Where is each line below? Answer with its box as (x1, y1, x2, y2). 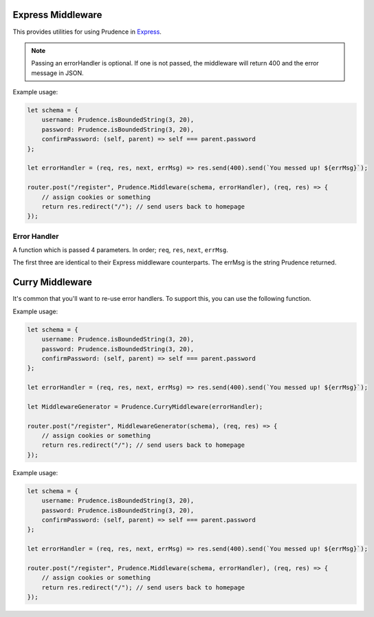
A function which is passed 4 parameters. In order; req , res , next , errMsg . (12, 246, 228, 254)
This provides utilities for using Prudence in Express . (12, 28, 162, 36)
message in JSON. (31, 69, 84, 77)
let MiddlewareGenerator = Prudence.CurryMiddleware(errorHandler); (27, 403, 263, 410)
